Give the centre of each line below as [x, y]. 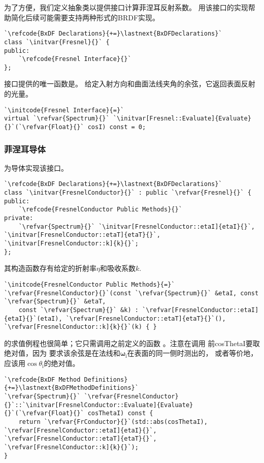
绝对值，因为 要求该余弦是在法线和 [62, 353]
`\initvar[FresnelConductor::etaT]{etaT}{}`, [82, 235]
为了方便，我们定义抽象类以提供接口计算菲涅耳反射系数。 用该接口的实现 [126, 7]
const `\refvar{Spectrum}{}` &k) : [78, 310]
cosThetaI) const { [120, 413]
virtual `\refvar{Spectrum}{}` [57, 119]
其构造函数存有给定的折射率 [50, 268]
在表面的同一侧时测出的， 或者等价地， [192, 353]
